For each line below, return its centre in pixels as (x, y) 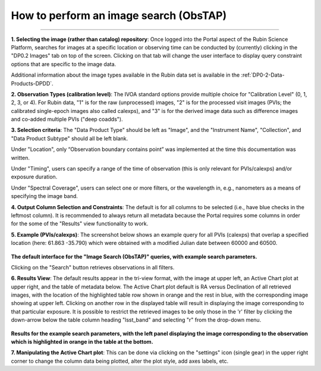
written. (20, 158)
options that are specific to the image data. (64, 64)
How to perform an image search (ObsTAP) (119, 15)
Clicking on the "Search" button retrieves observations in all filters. (93, 267)
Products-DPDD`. (32, 83)
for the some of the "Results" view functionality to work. (80, 224)
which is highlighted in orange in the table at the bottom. (82, 342)
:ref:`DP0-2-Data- (263, 75)
